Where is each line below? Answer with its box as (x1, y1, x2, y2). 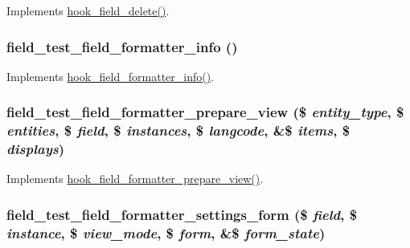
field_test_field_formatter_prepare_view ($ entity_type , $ (6, 102, 404, 122)
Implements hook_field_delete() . (6, 2, 170, 18)
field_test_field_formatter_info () (6, 36, 238, 56)
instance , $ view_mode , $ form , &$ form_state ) (6, 222, 326, 242)
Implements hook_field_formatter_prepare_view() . (6, 170, 264, 187)
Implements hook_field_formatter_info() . (6, 67, 215, 84)
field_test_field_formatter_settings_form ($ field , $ (6, 204, 358, 224)
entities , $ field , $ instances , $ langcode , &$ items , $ (6, 120, 351, 140)
